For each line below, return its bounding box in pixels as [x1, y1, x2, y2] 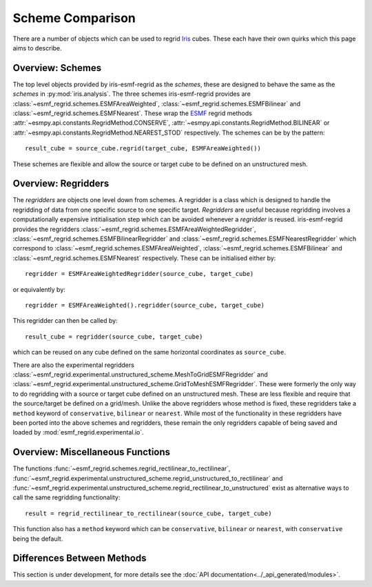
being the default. [12, 535, 63, 543]
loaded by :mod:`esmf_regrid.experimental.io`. [12, 428, 144, 437]
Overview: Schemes [12, 62, 102, 74]
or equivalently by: [12, 285, 65, 293]
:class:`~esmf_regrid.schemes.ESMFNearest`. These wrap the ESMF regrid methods [12, 109, 253, 117]
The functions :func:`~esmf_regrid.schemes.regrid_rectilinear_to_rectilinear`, [12, 464, 231, 472]
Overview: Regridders [12, 178, 110, 190]
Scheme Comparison [12, 10, 136, 26]
